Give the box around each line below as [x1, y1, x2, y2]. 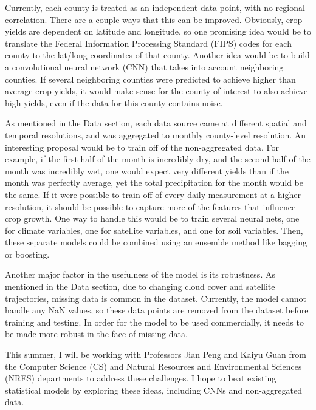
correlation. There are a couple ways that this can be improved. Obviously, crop [5, 13, 303, 26]
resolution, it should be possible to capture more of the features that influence [5, 200, 296, 213]
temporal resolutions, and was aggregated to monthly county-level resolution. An [5, 128, 306, 141]
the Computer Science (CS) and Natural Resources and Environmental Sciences [5, 360, 302, 372]
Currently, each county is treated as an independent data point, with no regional [5, 1, 305, 13]
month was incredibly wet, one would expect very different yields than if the [5, 164, 289, 177]
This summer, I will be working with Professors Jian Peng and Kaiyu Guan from [5, 348, 306, 361]
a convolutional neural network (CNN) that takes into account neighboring [5, 60, 284, 73]
